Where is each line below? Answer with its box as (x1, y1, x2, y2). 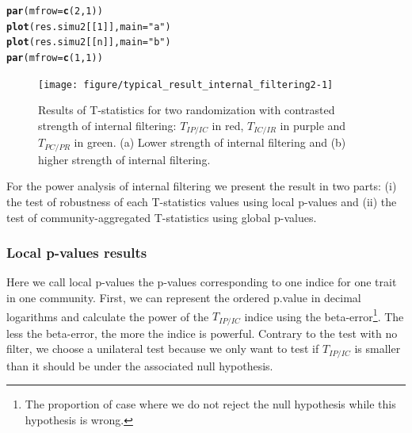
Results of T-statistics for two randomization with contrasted (38, 102, 335, 118)
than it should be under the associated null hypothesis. (6, 357, 273, 374)
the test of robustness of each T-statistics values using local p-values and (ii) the (6, 193, 397, 209)
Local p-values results (6, 243, 147, 262)
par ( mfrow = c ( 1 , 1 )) (6, 52, 103, 63)
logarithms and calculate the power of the (6, 308, 209, 324)
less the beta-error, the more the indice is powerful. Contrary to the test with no (6, 324, 398, 341)
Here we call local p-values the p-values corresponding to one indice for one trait (6, 274, 397, 290)
